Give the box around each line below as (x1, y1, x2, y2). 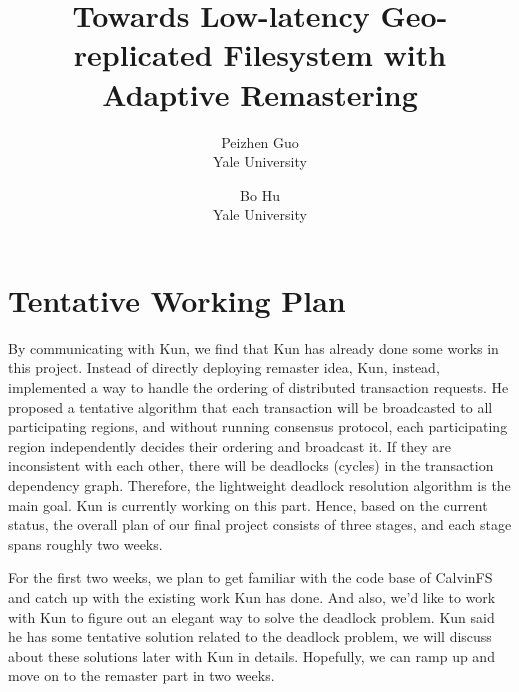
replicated (73, 34, 213, 75)
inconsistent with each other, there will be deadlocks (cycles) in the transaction (8, 455, 494, 476)
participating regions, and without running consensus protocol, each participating (8, 416, 508, 437)
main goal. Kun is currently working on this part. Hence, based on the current (8, 494, 488, 515)
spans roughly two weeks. (8, 533, 163, 554)
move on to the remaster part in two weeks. (8, 665, 275, 686)
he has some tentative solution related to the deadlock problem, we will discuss (8, 626, 492, 647)
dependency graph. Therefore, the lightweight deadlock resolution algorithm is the (8, 474, 511, 495)
